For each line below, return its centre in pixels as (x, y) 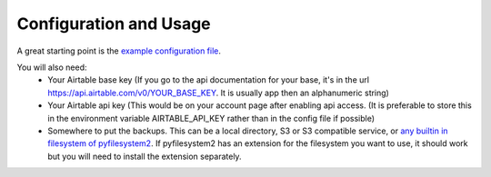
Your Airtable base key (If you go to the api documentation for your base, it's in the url (209, 80)
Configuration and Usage (114, 24)
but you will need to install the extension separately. (145, 156)
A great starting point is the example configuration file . (119, 51)
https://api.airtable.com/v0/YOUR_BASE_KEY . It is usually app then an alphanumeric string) (219, 93)
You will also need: (52, 67)
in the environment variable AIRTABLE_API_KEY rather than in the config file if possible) (211, 118)
